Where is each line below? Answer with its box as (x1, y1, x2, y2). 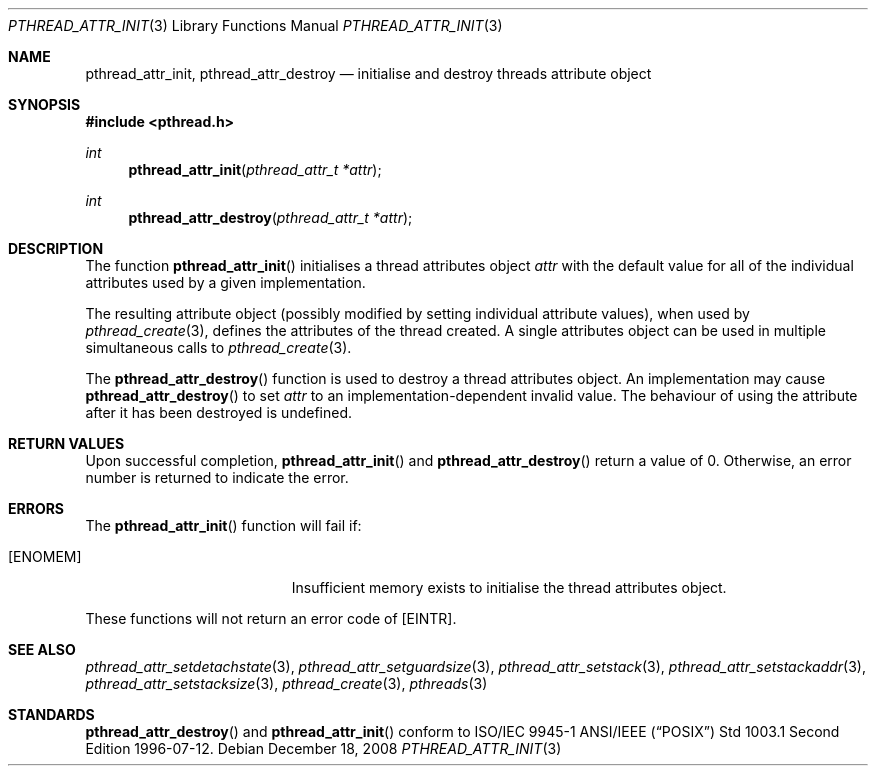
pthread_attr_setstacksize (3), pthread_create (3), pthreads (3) (85, 675, 488, 692)
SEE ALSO (8, 641, 76, 658)
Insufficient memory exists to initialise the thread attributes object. (291, 579, 727, 596)
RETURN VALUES (8, 435, 125, 452)
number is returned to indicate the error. (85, 469, 349, 486)
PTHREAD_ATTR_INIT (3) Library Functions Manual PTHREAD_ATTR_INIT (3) (8, 17, 503, 34)
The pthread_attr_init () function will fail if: (85, 517, 362, 534)
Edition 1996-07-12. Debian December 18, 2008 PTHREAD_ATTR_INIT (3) (85, 740, 562, 757)
